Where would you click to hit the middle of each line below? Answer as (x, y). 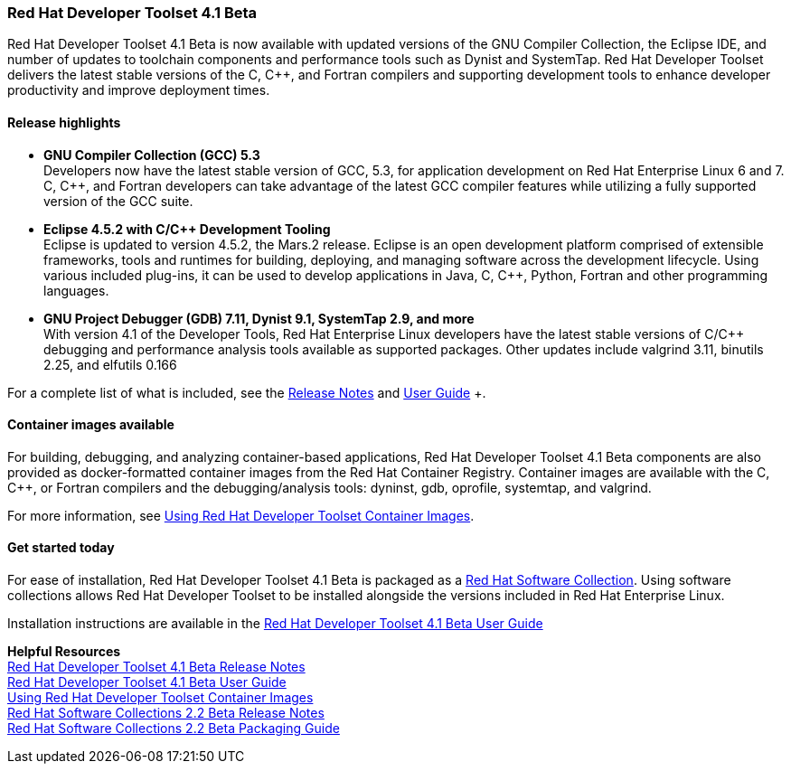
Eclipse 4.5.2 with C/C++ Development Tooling (187, 229)
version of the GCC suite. (118, 201)
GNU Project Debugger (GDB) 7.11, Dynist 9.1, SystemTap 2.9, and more (259, 318)
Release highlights (64, 122)
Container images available (91, 425)
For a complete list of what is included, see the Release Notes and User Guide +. (247, 392)
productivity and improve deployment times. (139, 90)
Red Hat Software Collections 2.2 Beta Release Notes (166, 713)
